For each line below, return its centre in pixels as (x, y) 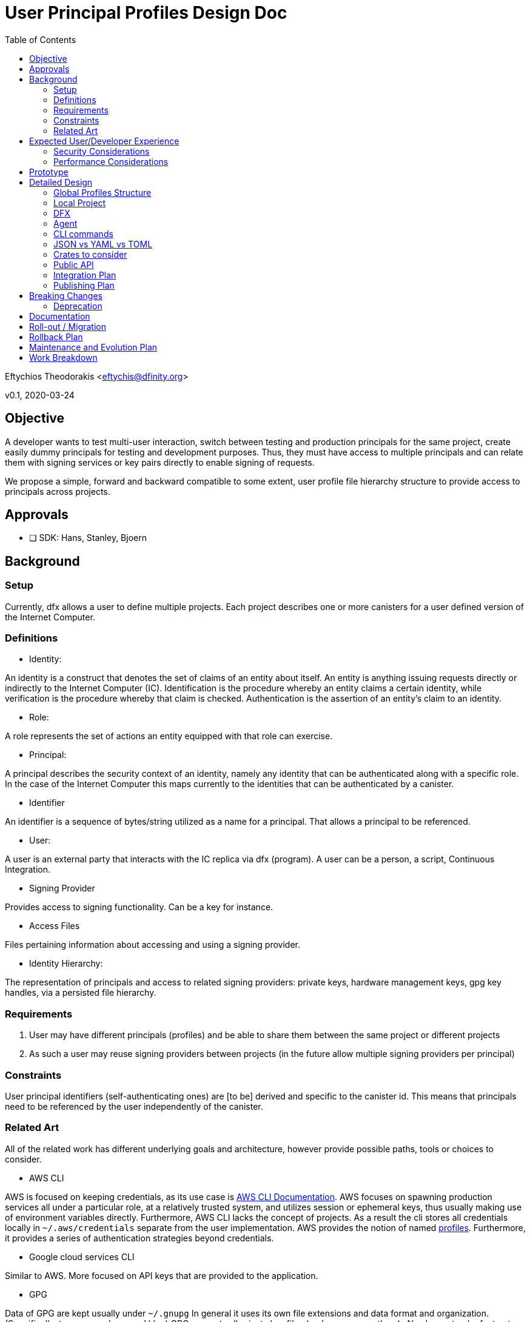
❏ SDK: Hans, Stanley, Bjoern (88, 538)
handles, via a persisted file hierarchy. (81, 993)
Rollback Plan (56, 337)
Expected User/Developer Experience (104, 141)
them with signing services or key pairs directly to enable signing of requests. (160, 462)
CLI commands (83, 233)
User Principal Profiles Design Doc (146, 13)
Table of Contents (41, 39)
